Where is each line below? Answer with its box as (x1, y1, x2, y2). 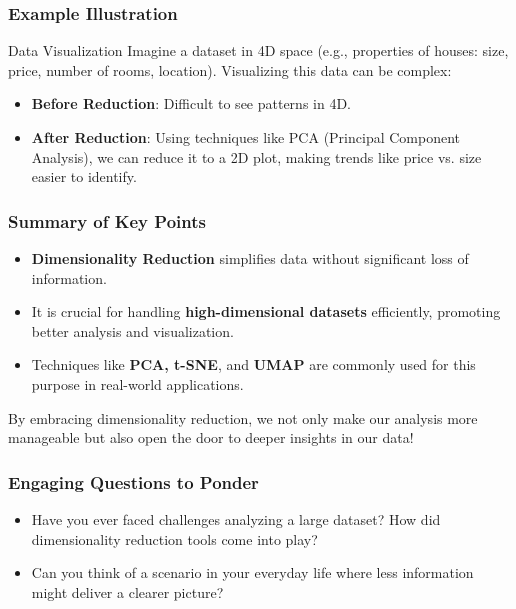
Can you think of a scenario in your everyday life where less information (31, 562, 474, 583)
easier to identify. (31, 166, 137, 187)
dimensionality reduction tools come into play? (31, 528, 318, 549)
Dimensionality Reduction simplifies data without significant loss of (31, 248, 469, 268)
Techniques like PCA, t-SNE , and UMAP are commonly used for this (31, 354, 476, 375)
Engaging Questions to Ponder (8, 469, 259, 494)
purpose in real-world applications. (31, 373, 244, 394)
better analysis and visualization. (31, 320, 234, 341)
